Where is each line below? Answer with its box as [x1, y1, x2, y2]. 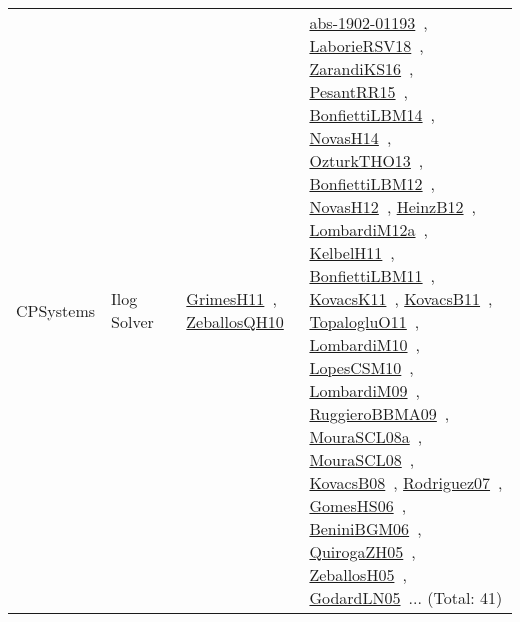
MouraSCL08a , [309, 425, 423, 448]
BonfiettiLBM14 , [309, 103, 436, 126]
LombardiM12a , [309, 218, 428, 241]
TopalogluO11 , [309, 310, 420, 333]
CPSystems [16, 298, 96, 322]
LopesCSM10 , [309, 356, 414, 379]
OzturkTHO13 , [309, 149, 424, 172]
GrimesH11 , [186, 287, 277, 310]
